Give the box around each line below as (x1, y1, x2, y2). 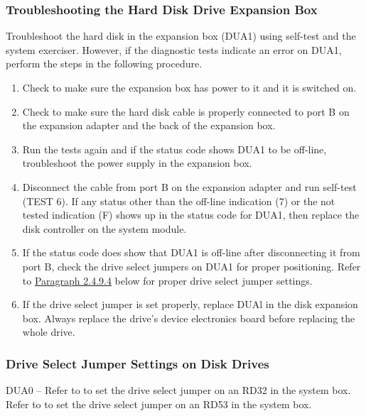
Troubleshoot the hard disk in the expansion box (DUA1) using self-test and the (6, 28, 356, 43)
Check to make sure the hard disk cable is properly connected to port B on (22, 104, 350, 119)
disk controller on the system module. (22, 221, 187, 236)
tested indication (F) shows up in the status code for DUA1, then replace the (22, 207, 360, 222)
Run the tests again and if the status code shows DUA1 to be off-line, (22, 141, 327, 156)
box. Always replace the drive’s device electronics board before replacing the (22, 310, 355, 325)
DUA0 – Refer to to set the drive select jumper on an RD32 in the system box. (6, 383, 351, 398)
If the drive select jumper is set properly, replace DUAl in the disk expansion (22, 297, 358, 312)
